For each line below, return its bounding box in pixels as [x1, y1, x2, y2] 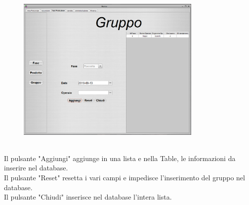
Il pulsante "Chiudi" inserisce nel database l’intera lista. [4, 192, 172, 202]
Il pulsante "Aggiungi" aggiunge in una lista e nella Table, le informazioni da [4, 153, 236, 163]
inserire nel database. [4, 163, 68, 173]
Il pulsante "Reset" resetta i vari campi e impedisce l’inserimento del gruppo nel [4, 172, 245, 183]
